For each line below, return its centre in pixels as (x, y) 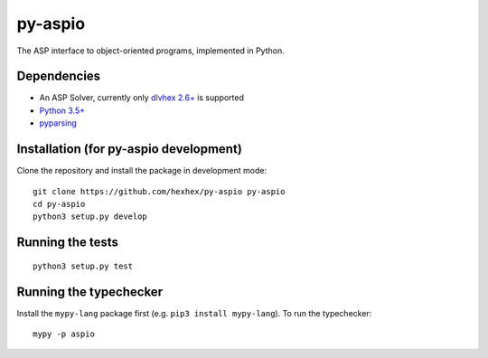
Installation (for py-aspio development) (130, 149)
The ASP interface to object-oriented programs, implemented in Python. (150, 51)
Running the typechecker (89, 292)
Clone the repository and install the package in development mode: (141, 171)
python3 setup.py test (83, 266)
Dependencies (59, 76)
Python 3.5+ (62, 110)
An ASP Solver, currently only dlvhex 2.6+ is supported (141, 98)
